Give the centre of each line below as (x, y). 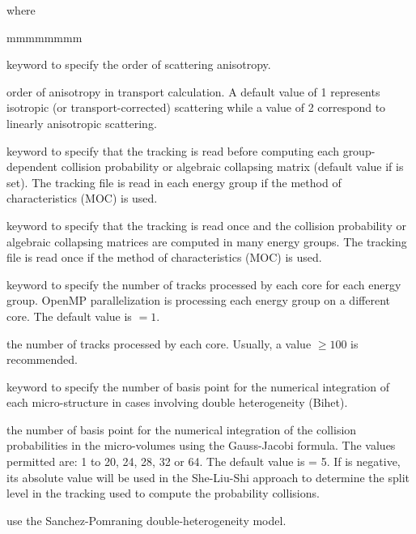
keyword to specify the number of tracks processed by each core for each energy (204, 284)
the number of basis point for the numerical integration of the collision (182, 429)
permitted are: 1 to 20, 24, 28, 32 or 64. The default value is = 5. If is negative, (204, 461)
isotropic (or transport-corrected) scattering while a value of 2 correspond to (196, 107)
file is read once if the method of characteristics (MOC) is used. (164, 257)
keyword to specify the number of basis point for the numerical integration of (198, 386)
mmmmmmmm (45, 37)
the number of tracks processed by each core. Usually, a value (159, 343)
